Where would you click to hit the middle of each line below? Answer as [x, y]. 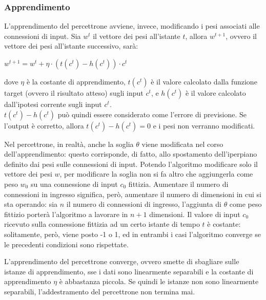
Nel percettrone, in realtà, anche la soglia [69, 144]
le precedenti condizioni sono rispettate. [66, 244]
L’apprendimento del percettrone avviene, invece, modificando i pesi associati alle [132, 26]
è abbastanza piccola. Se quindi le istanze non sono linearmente [159, 281]
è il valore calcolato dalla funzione [204, 81]
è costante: [224, 224]
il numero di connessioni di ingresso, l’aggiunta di [144, 204]
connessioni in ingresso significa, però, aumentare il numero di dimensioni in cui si [133, 194]
